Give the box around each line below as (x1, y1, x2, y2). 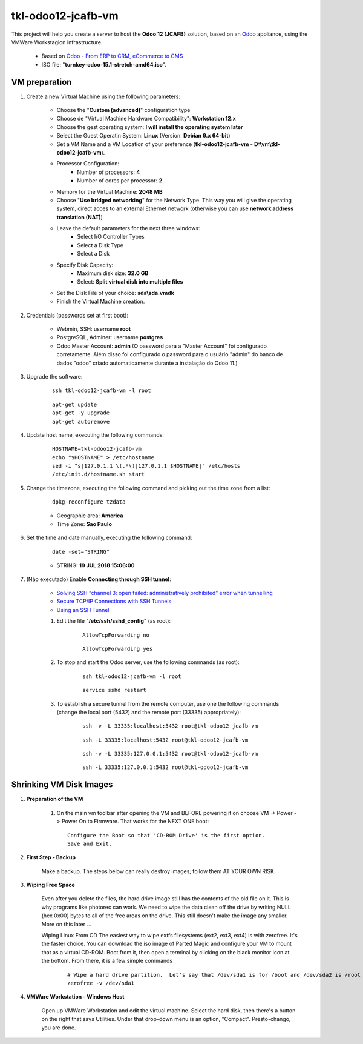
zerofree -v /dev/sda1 (67, 980, 135, 986)
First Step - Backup (26, 854, 76, 861)
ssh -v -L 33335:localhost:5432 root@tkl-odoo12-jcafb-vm (82, 723, 258, 730)
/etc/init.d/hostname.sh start (52, 471, 145, 478)
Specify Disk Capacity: (56, 261, 114, 268)
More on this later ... (41, 920, 92, 928)
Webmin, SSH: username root (56, 325, 131, 333)
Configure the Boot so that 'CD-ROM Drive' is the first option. (67, 832, 266, 839)
